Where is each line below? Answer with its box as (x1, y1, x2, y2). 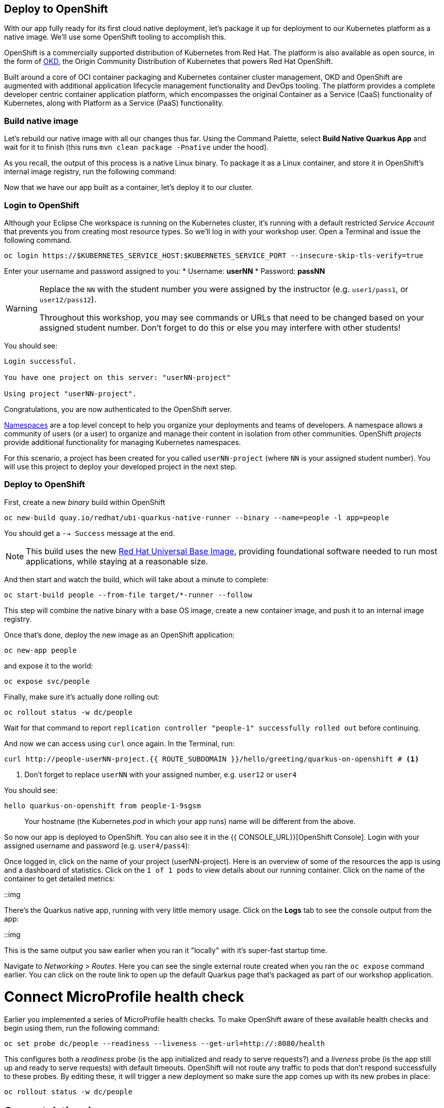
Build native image (4, 115, 79, 126)
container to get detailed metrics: (4, 874, 115, 883)
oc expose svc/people (4, 677, 90, 685)
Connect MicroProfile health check (4, 988, 245, 1006)
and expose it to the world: (4, 661, 93, 670)
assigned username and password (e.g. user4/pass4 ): (4, 841, 190, 850)
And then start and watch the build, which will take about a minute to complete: (4, 575, 268, 584)
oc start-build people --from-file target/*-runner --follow (4, 590, 252, 599)
